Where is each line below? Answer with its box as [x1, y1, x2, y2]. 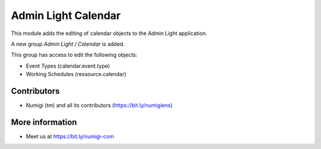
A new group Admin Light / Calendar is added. [11, 40, 125, 47]
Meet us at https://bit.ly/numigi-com [26, 132, 114, 140]
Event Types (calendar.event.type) [26, 62, 110, 69]
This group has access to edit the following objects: [11, 51, 138, 59]
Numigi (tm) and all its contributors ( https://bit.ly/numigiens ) [26, 102, 173, 109]
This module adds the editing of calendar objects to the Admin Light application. [11, 30, 207, 37]
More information [11, 117, 77, 127]
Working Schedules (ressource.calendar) [26, 71, 127, 78]
